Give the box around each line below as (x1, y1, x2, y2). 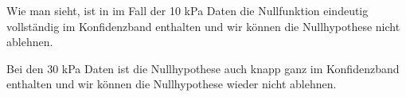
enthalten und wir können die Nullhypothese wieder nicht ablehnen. (6, 76, 337, 92)
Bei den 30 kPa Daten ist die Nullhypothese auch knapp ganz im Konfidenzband (6, 60, 400, 76)
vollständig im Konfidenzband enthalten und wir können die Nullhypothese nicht (6, 17, 400, 34)
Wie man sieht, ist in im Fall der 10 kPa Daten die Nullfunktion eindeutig (6, 2, 369, 18)
